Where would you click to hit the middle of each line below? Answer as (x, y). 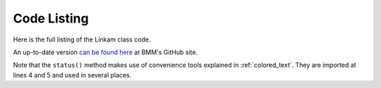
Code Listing (51, 18)
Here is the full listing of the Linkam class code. (82, 39)
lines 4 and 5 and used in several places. (72, 75)
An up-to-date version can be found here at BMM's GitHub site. (105, 52)
